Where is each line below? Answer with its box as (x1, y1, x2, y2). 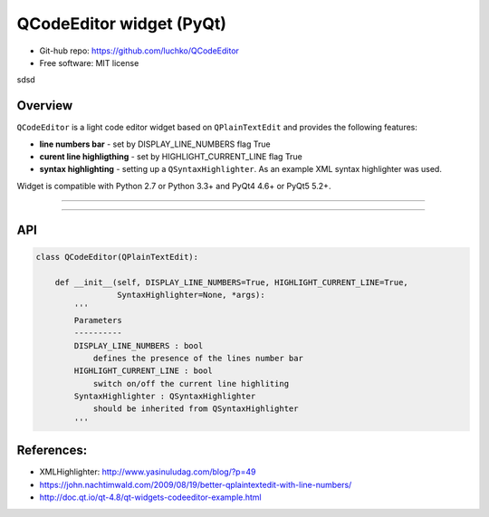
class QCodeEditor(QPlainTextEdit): (35, 252, 199, 262)
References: (16, 443, 88, 458)
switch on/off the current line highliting (92, 378, 290, 388)
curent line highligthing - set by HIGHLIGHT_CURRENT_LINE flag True (39, 151, 302, 162)
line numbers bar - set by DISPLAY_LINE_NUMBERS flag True (39, 139, 271, 149)
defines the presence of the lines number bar (92, 353, 303, 363)
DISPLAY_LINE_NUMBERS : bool (73, 340, 204, 350)
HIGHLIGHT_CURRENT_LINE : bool (73, 366, 213, 376)
